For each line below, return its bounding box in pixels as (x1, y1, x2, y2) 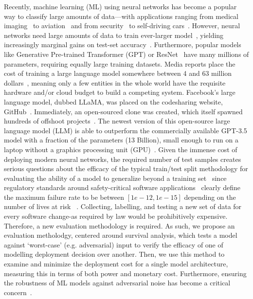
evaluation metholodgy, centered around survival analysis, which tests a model (4, 230, 237, 240)
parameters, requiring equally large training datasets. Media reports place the (4, 58, 235, 69)
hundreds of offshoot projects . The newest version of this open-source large (4, 116, 230, 126)
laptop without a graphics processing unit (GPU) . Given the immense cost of (4, 144, 237, 154)
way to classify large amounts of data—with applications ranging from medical (4, 11, 238, 21)
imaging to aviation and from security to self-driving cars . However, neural (4, 20, 240, 31)
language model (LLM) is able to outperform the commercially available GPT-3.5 (4, 125, 247, 135)
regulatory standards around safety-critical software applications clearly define (4, 182, 241, 193)
